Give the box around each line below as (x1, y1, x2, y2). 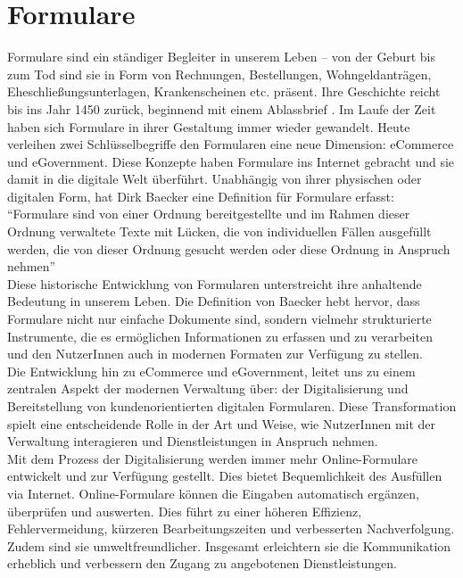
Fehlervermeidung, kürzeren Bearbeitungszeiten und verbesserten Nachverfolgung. (7, 519, 455, 538)
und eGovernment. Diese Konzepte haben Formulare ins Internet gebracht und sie (7, 152, 455, 170)
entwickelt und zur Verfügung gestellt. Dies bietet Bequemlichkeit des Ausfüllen (7, 467, 442, 485)
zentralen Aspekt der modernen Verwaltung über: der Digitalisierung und (7, 379, 409, 398)
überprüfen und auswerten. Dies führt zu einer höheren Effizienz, (7, 501, 362, 520)
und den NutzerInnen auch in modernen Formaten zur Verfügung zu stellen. (7, 344, 424, 363)
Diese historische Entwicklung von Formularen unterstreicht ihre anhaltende (7, 274, 422, 293)
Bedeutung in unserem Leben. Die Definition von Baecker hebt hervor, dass (7, 292, 420, 310)
